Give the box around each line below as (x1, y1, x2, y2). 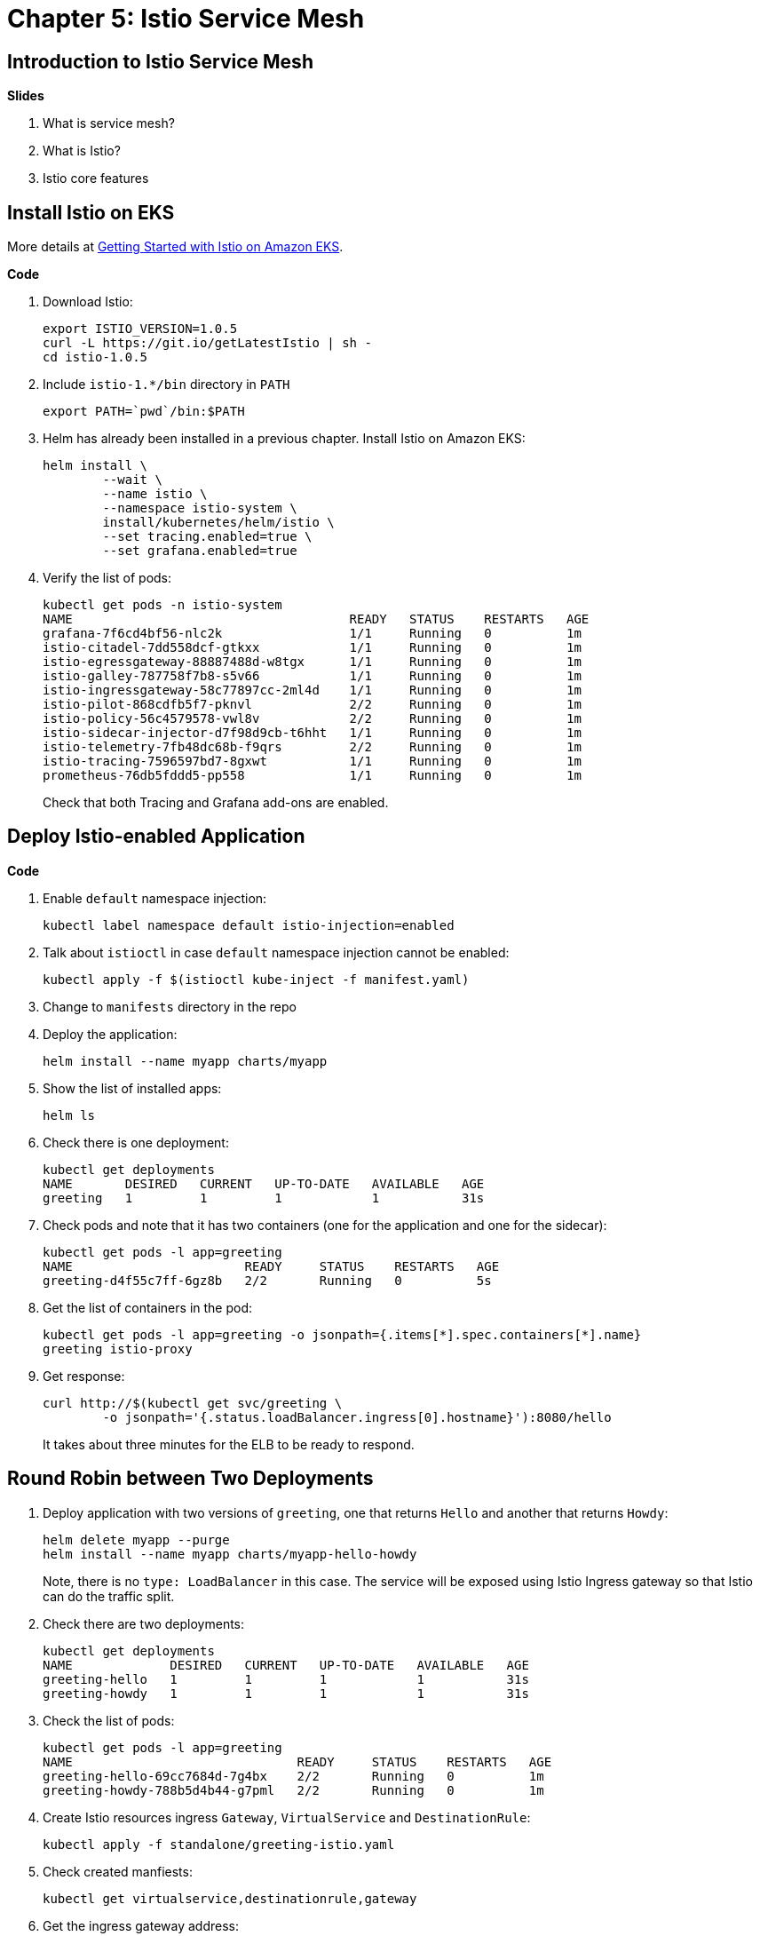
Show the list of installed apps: (43, 1080, 222, 1096)
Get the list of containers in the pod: (43, 1299, 253, 1315)
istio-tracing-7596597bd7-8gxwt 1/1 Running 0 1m (43, 754, 582, 769)
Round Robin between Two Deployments (7, 1467, 374, 1490)
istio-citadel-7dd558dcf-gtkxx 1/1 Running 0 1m (43, 640, 582, 655)
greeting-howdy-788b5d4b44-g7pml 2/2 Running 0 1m (43, 1782, 544, 1797)
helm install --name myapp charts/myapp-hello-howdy (43, 1546, 417, 1561)
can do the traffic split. (43, 1588, 175, 1604)
